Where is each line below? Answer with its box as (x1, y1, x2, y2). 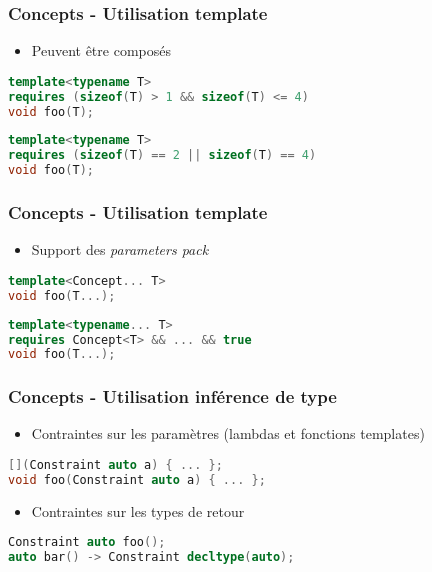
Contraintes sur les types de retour (31, 500, 245, 521)
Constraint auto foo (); (8, 535, 166, 550)
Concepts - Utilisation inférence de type (8, 384, 337, 409)
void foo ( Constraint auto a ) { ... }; (8, 472, 266, 487)
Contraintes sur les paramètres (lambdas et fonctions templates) (31, 423, 425, 444)
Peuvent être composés (31, 40, 171, 61)
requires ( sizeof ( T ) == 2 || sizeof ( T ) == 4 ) (8, 148, 317, 163)
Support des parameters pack (31, 239, 209, 260)
